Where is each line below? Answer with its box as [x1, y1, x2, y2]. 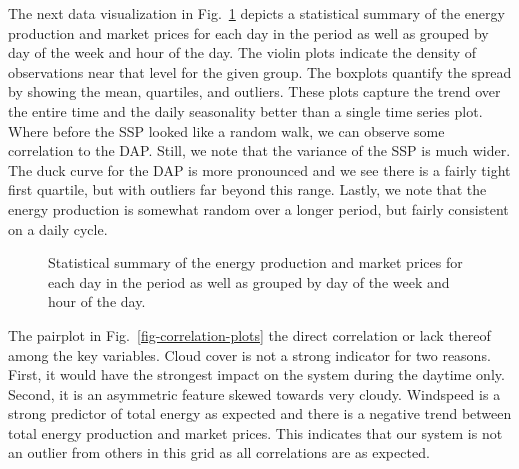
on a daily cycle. [8, 218, 108, 239]
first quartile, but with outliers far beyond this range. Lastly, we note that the [8, 179, 487, 200]
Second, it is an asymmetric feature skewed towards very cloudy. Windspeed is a [8, 383, 501, 404]
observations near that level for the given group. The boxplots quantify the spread [8, 61, 512, 82]
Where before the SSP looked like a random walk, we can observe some [8, 120, 445, 141]
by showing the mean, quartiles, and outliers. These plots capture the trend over [8, 81, 501, 102]
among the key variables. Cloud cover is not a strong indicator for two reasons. [8, 344, 491, 365]
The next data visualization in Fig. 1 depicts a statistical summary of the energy [8, 3, 505, 23]
